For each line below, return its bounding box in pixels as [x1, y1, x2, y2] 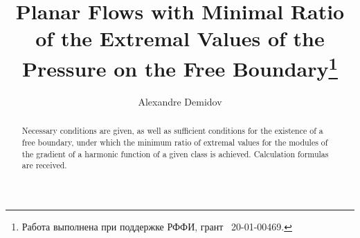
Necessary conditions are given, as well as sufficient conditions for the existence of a [21, 125, 323, 137]
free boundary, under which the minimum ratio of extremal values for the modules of [21, 136, 328, 148]
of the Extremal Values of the [35, 24, 325, 52]
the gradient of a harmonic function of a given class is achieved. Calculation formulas [21, 148, 329, 159]
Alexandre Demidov [138, 94, 222, 108]
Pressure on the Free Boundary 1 [22, 51, 338, 82]
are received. [21, 159, 67, 171]
